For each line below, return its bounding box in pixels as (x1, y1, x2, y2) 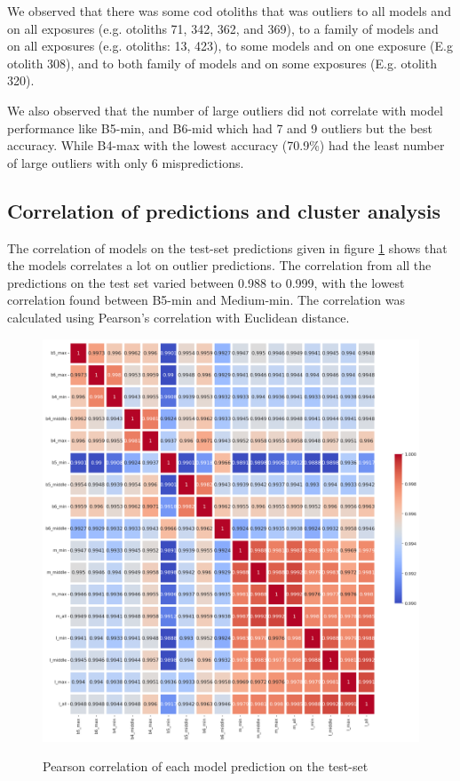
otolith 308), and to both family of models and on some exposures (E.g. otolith (7, 53, 437, 72)
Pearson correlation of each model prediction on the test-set (43, 757, 369, 776)
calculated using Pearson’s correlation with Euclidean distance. (7, 307, 350, 326)
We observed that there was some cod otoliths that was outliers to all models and (7, 2, 451, 20)
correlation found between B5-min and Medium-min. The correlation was (7, 291, 406, 309)
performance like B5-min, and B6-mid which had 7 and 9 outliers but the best (7, 118, 432, 137)
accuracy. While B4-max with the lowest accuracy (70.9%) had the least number (7, 136, 445, 155)
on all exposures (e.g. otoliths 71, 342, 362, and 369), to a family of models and (7, 19, 439, 37)
